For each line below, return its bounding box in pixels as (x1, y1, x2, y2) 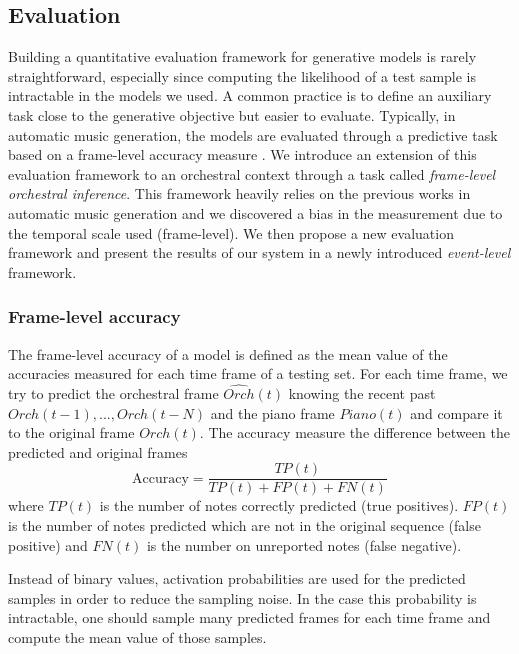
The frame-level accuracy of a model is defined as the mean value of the (8, 343, 448, 364)
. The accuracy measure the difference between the (199, 422, 510, 443)
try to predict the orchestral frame (8, 382, 219, 403)
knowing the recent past (288, 382, 436, 403)
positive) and (8, 534, 88, 555)
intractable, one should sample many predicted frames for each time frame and (8, 607, 491, 628)
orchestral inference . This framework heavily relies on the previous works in (8, 183, 471, 204)
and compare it (410, 402, 503, 423)
